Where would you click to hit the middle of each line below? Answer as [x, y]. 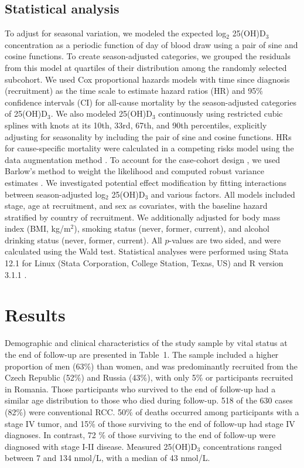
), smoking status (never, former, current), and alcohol [172, 228]
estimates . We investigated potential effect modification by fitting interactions [146, 182]
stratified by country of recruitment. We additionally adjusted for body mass [143, 217]
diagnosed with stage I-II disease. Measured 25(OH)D [101, 446]
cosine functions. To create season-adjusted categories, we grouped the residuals [148, 56]
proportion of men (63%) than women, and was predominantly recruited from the [151, 366]
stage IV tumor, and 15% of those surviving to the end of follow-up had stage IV [150, 423]
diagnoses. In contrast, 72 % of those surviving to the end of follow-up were [140, 435]
